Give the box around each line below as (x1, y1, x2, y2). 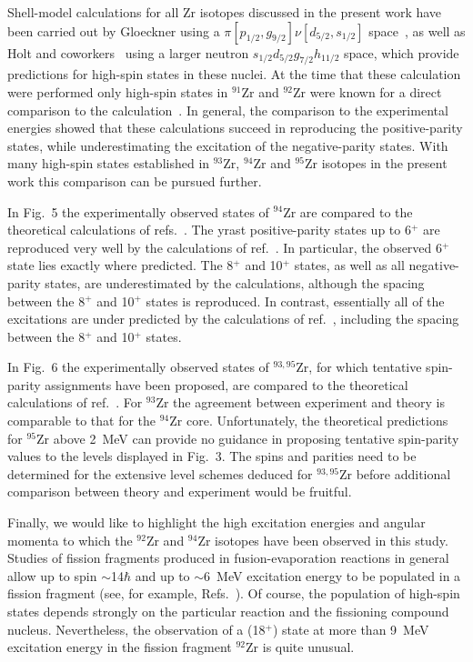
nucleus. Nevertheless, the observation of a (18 (7, 619, 266, 638)
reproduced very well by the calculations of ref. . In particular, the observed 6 (7, 237, 443, 256)
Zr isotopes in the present (305, 154, 448, 173)
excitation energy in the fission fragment (7, 637, 232, 657)
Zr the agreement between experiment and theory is (156, 393, 445, 412)
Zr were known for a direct (293, 82, 442, 101)
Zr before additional (338, 464, 451, 483)
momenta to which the (7, 530, 133, 549)
